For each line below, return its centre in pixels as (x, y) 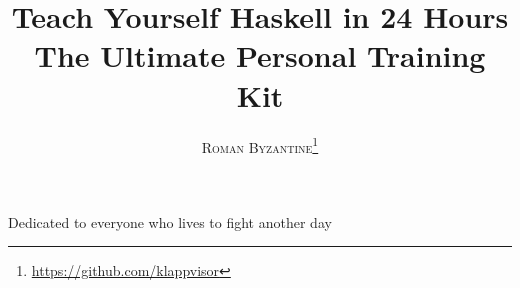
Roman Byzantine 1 (260, 145)
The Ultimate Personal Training (260, 55)
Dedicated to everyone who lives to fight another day (170, 221)
